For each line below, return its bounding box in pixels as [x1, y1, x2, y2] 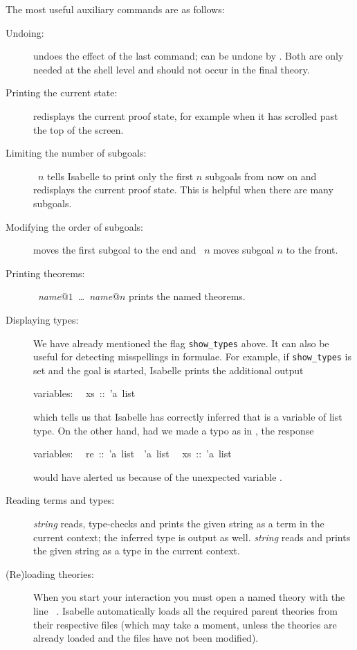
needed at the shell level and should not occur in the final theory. [33, 62, 310, 76]
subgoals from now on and [205, 168, 317, 183]
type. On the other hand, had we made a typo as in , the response [33, 423, 314, 437]
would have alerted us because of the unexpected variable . [33, 469, 282, 484]
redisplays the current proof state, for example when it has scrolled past [33, 108, 338, 123]
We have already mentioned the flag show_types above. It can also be [33, 335, 329, 350]
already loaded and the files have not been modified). [33, 631, 259, 645]
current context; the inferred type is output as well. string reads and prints [33, 529, 351, 544]
